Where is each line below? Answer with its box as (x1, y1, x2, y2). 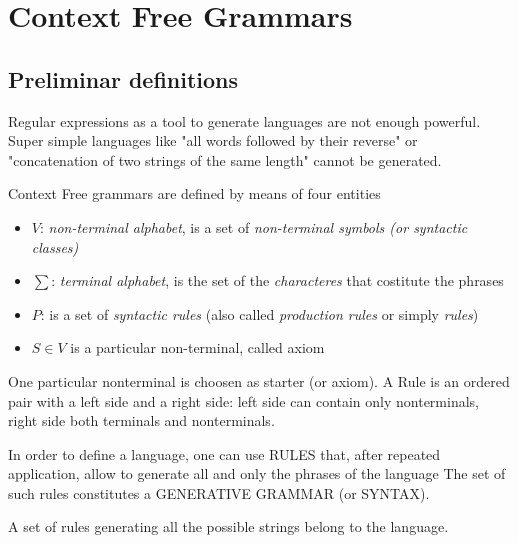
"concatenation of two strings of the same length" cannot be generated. (8, 149, 442, 170)
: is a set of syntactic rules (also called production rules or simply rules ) (40, 303, 479, 324)
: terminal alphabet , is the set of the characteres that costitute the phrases (51, 270, 504, 291)
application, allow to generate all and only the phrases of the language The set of (8, 463, 506, 484)
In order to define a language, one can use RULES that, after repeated (8, 443, 441, 464)
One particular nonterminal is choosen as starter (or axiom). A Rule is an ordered (8, 370, 510, 391)
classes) (31, 236, 79, 257)
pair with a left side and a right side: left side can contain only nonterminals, (8, 390, 480, 411)
